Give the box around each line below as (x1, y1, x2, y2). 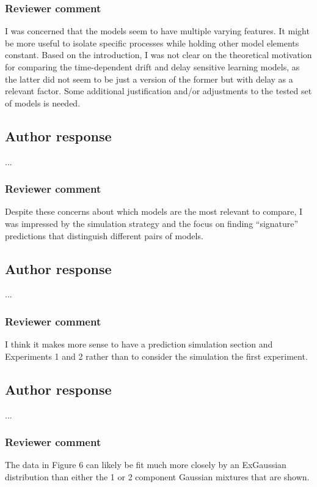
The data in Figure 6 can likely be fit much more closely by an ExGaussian (5, 458, 286, 471)
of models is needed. (5, 96, 81, 109)
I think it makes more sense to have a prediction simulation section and (5, 338, 273, 351)
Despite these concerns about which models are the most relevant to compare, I (5, 205, 303, 218)
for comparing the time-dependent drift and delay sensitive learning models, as (5, 61, 300, 73)
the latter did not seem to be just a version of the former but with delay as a (5, 72, 293, 85)
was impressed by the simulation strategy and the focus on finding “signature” (5, 217, 299, 229)
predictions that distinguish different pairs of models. (5, 229, 203, 242)
